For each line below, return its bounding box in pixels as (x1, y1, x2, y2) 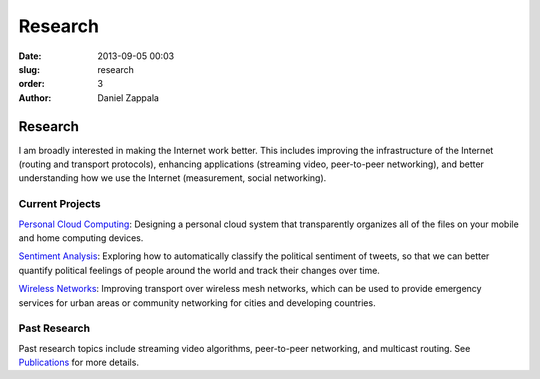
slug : (18, 63, 40, 75)
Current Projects (18, 197, 101, 211)
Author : (18, 91, 52, 104)
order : (18, 78, 45, 90)
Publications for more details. (18, 356, 140, 369)
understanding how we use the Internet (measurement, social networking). (18, 172, 327, 184)
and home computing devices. (18, 231, 144, 244)
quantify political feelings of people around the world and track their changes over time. (18, 264, 380, 276)
